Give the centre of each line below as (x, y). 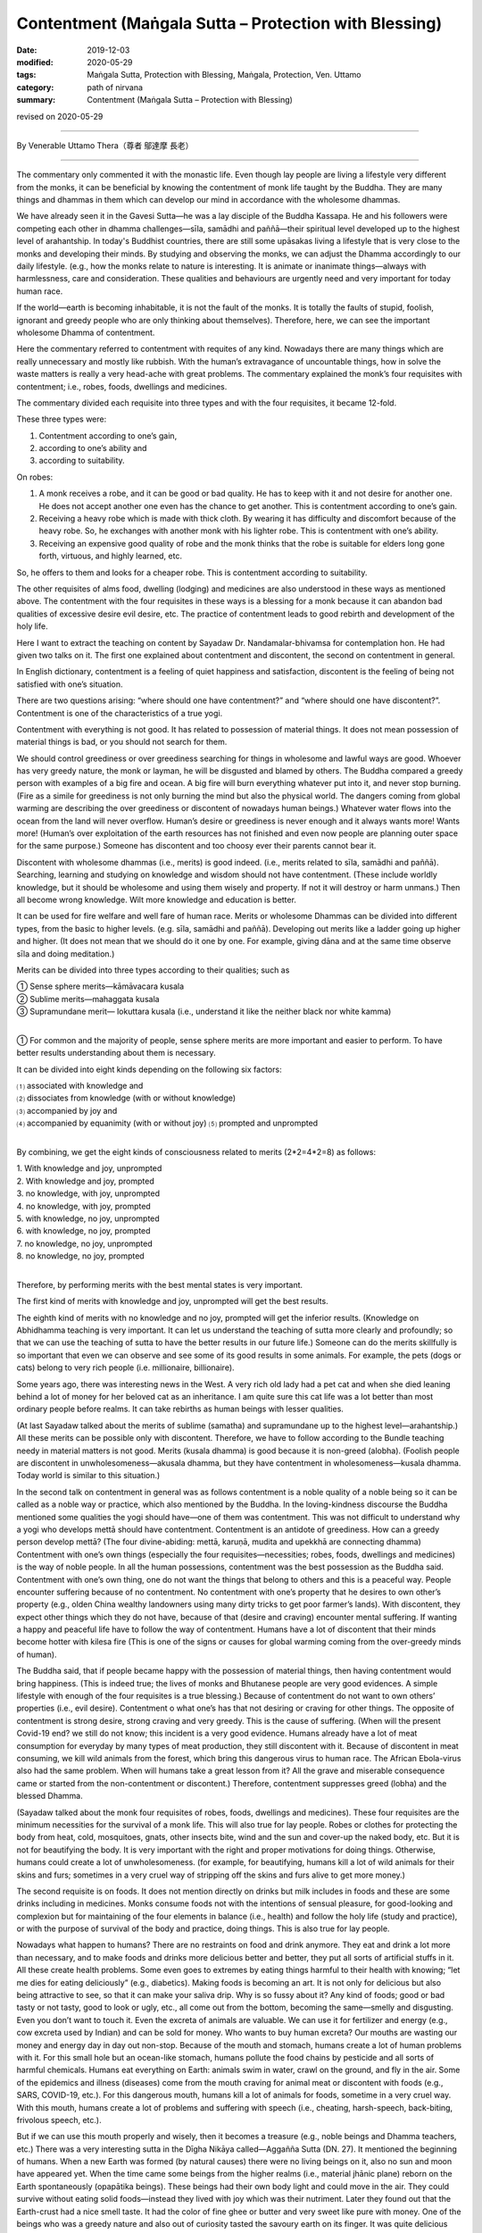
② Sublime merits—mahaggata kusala (88, 999)
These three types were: (62, 419)
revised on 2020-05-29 (60, 116)
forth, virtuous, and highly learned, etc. (111, 556)
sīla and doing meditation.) (66, 953)
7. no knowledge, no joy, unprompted (85, 1243)
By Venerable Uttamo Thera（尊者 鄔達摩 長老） (105, 145)
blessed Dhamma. (50, 1796)
